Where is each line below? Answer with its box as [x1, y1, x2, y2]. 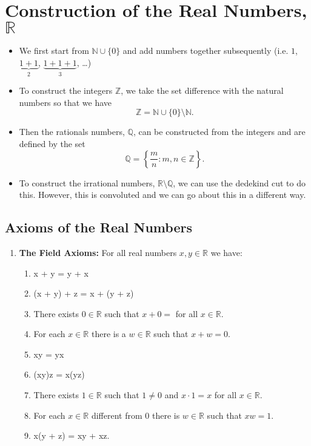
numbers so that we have [19, 96, 112, 108]
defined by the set [19, 137, 85, 149]
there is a [91, 327, 126, 340]
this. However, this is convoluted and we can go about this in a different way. [19, 188, 306, 201]
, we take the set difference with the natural [121, 84, 284, 97]
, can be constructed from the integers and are [133, 125, 306, 138]
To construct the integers [19, 84, 113, 97]
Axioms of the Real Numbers [5, 218, 192, 237]
